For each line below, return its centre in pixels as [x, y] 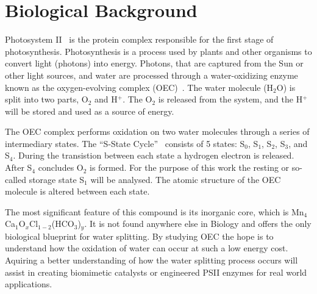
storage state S [57, 179]
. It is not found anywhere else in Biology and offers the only [198, 224]
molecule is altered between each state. [77, 191]
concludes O [61, 167]
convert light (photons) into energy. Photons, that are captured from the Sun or [154, 63]
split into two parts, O [47, 99]
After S [19, 167]
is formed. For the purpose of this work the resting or [190, 167]
